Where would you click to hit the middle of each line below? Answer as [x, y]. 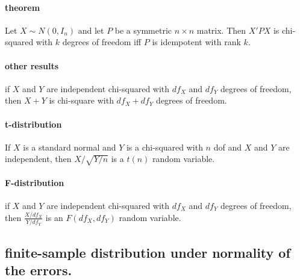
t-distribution [33, 124]
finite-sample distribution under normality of [148, 252]
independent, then [38, 159]
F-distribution [35, 182]
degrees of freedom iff [102, 42]
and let [91, 30]
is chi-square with [81, 100]
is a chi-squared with [164, 147]
